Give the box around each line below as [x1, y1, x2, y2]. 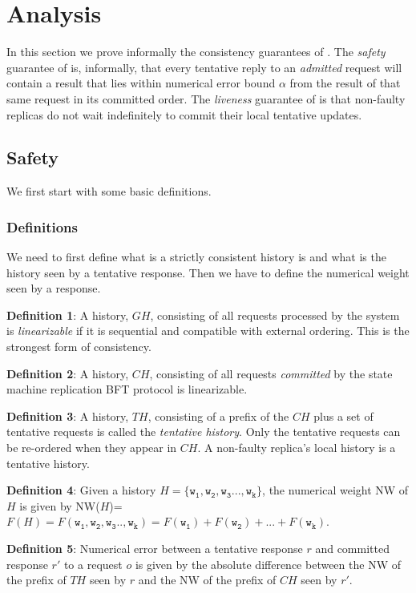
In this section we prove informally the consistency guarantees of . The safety [6, 43, 386, 60]
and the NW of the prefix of [138, 571, 277, 588]
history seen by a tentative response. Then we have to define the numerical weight [6, 264, 410, 280]
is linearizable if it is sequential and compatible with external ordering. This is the [6, 322, 410, 339]
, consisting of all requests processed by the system [150, 306, 400, 323]
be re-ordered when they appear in [6, 439, 177, 456]
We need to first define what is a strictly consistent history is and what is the [6, 248, 386, 265]
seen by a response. [6, 280, 101, 296]
